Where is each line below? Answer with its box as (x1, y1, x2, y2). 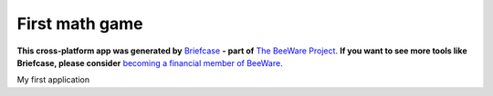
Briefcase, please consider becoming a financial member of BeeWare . (16, 57, 283, 68)
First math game (16, 14, 143, 34)
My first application (16, 74, 90, 85)
